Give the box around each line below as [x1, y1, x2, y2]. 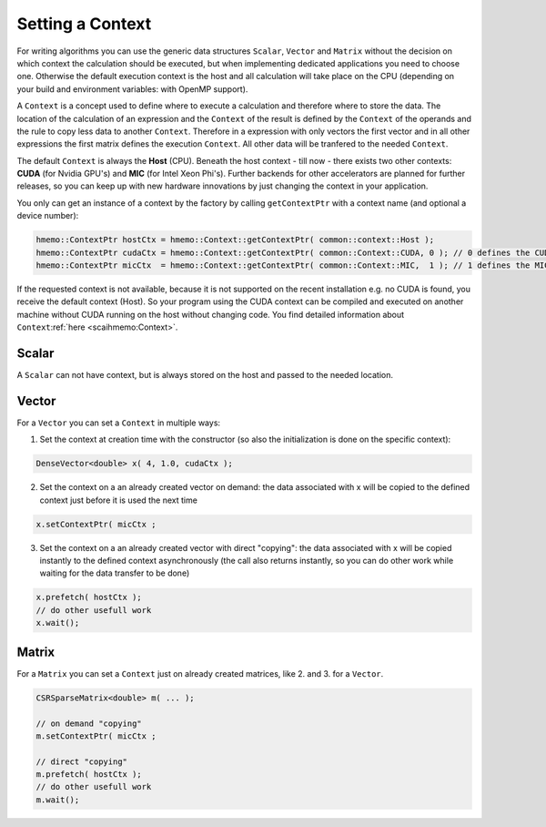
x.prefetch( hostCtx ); [35, 592, 143, 603]
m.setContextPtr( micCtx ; [35, 730, 157, 741]
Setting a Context [16, 14, 152, 34]
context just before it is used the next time [39, 495, 197, 505]
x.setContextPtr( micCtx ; [35, 519, 157, 529]
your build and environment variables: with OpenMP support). [16, 83, 248, 95]
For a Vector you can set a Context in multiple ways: [16, 417, 221, 428]
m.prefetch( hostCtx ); [35, 770, 143, 780]
